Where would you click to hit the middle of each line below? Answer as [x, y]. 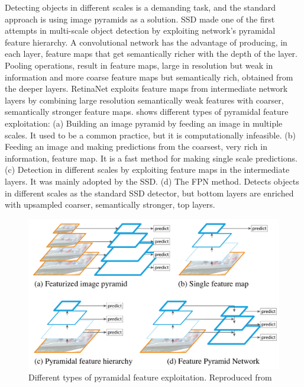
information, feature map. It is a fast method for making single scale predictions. [151, 158]
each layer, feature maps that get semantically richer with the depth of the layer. [151, 54]
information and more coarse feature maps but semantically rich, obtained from [149, 77]
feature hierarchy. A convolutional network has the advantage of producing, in [146, 42]
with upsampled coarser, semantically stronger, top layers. [110, 204]
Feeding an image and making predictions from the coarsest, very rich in [136, 146]
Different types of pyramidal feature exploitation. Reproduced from [150, 377]
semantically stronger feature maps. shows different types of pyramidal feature [147, 112]
